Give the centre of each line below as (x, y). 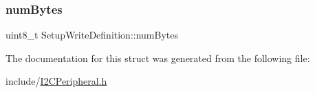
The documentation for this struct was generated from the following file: (158, 58)
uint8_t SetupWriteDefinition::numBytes (92, 35)
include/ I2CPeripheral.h (56, 81)
